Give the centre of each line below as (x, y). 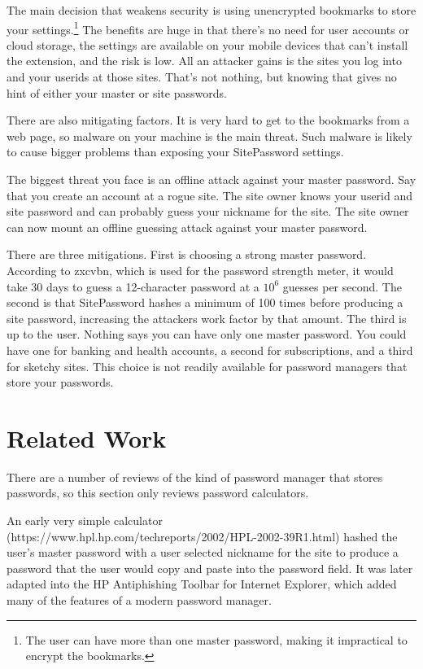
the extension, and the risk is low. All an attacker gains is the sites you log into (204, 61)
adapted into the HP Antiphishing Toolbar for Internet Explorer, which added (202, 584)
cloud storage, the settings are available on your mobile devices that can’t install (207, 44)
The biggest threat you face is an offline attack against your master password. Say (211, 179)
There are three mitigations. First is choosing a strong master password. (187, 254)
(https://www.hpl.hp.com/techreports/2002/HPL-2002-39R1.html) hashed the (202, 536)
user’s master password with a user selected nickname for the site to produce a (203, 552)
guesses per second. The (342, 286)
